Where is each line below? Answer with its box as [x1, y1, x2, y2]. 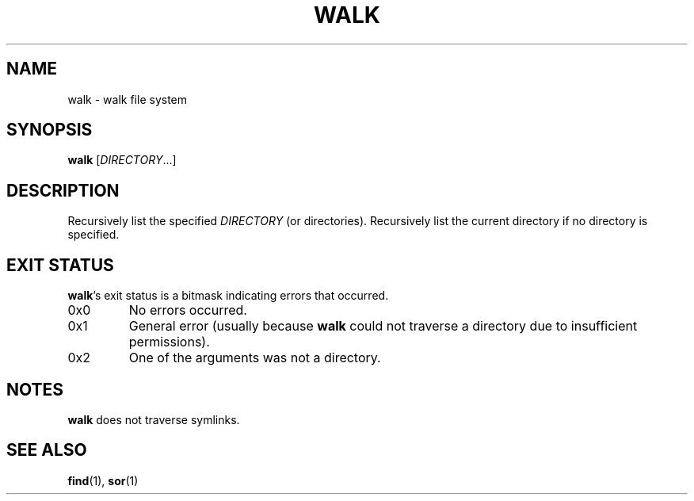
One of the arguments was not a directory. [128, 350, 381, 366]
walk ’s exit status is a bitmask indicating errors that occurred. [67, 289, 389, 303]
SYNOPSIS [6, 120, 93, 140]
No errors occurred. [128, 302, 247, 319]
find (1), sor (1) [67, 473, 139, 488]
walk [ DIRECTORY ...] [67, 153, 177, 167]
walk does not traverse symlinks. [67, 412, 240, 426]
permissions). [128, 334, 210, 350]
